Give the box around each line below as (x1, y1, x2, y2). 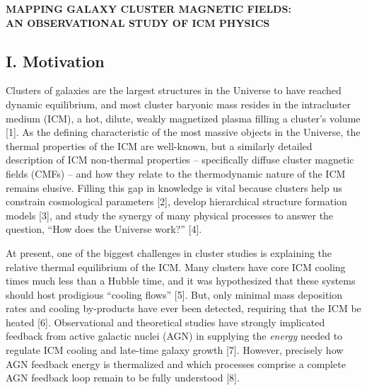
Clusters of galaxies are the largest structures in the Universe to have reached (6, 83, 342, 98)
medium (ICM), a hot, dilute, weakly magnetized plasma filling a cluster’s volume (6, 110, 361, 125)
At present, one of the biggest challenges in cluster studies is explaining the (6, 245, 332, 260)
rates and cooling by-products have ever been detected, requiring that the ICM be (6, 301, 361, 316)
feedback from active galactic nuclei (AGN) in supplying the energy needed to (6, 328, 343, 343)
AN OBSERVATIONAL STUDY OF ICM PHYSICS (6, 15, 270, 30)
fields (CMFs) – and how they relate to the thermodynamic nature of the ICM (6, 166, 346, 180)
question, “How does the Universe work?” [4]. (6, 222, 202, 236)
